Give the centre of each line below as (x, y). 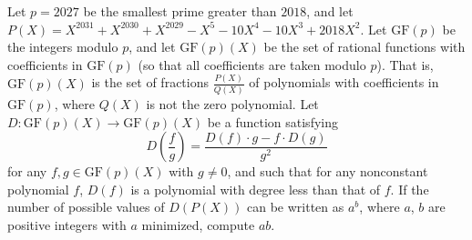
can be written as (296, 207)
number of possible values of (86, 207)
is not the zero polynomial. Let (232, 104)
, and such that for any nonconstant (328, 171)
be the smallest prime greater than (180, 11)
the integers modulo (63, 47)
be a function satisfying (272, 121)
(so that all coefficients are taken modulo (252, 64)
